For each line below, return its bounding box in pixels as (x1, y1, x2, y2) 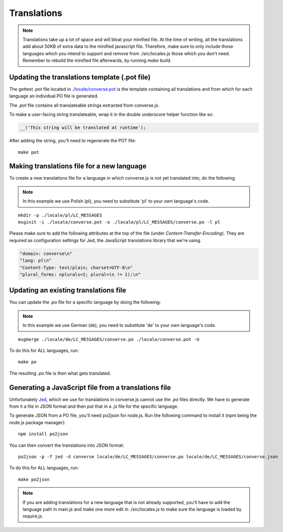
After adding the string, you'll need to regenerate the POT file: (9, 138, 137, 144)
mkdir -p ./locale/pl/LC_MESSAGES (18, 212, 102, 218)
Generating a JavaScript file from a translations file (9, 383, 171, 392)
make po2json (18, 477, 50, 482)
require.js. (22, 513, 43, 519)
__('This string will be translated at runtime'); (19, 125, 146, 131)
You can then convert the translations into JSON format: (9, 442, 125, 448)
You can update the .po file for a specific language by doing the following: (9, 299, 161, 305)
